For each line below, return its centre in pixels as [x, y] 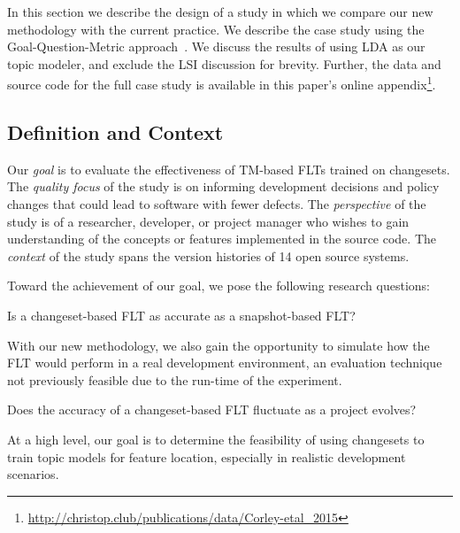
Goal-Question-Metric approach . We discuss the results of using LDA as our [216, 46]
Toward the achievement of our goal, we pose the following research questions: [218, 286]
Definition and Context [115, 132]
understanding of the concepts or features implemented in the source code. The [222, 239]
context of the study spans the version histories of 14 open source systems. [208, 255]
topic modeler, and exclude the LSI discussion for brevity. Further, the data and [224, 63]
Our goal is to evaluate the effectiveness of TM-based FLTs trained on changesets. [229, 169]
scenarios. [33, 474]
